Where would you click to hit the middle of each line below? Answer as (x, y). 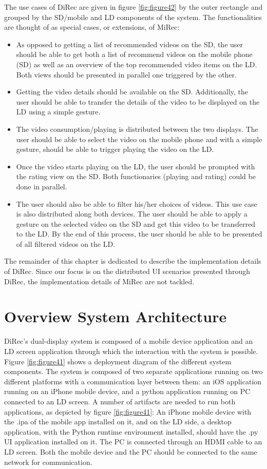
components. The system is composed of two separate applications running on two (133, 371)
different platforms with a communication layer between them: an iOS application (133, 381)
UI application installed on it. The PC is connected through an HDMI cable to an (133, 442)
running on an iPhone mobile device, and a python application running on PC (127, 391)
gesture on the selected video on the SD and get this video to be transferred (136, 223)
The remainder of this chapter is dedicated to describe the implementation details (133, 261)
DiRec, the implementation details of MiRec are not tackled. (99, 281)
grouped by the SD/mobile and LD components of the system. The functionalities (133, 17)
